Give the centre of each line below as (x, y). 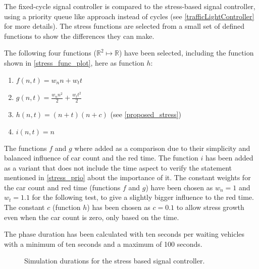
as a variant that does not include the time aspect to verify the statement (118, 167)
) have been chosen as (179, 187)
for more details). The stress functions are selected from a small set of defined (124, 26)
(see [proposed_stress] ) (146, 114)
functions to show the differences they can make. (79, 36)
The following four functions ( (50, 53)
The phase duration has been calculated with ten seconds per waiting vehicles (124, 234)
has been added (229, 158)
